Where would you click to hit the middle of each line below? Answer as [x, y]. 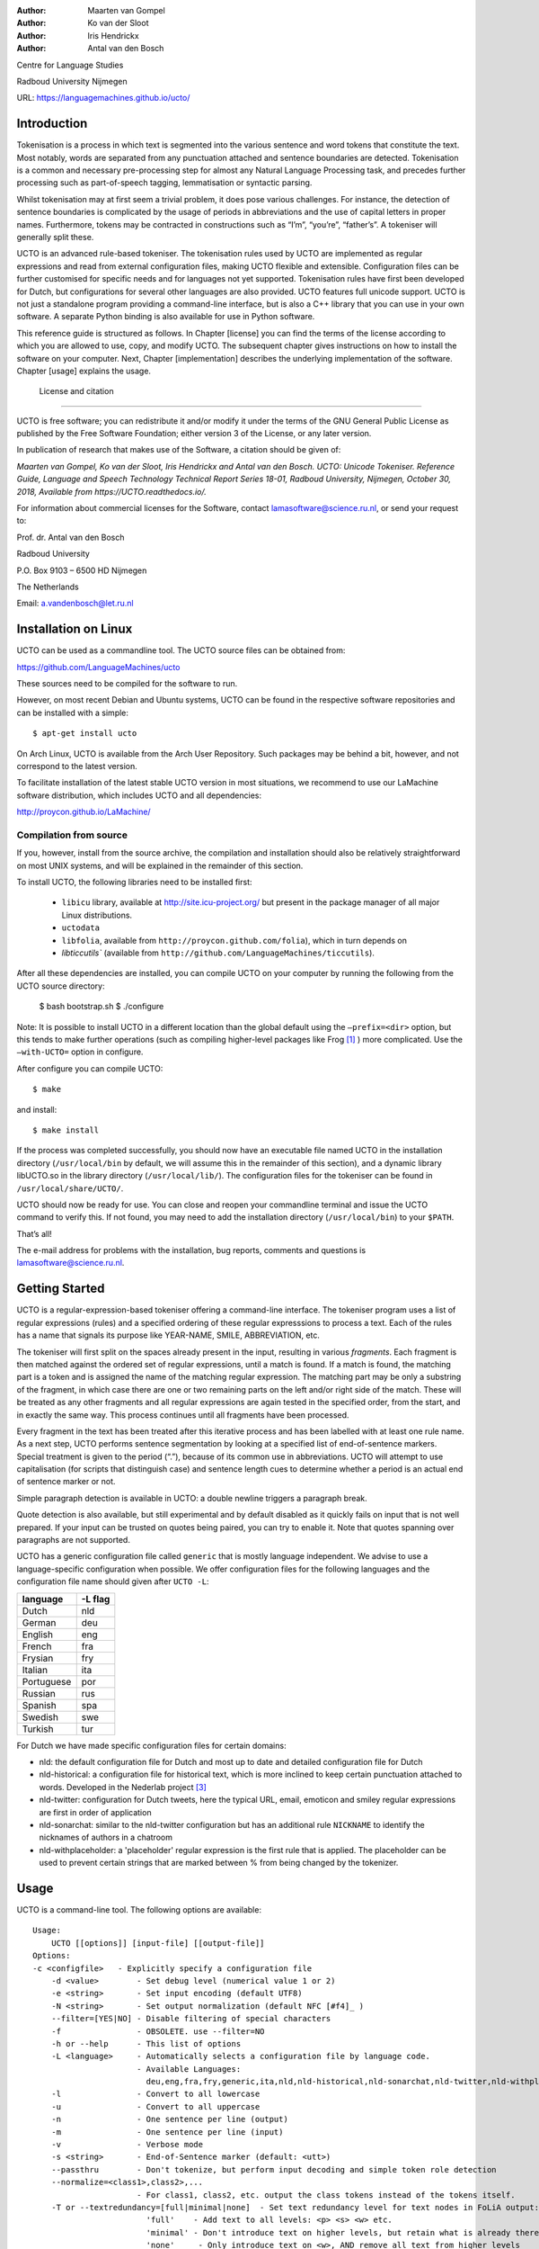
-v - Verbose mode [127, 2145]
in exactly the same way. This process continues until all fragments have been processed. [183, 1415]
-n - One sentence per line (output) [170, 2119]
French [37, 1646]
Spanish [40, 1705]
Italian [35, 1670]
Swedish [40, 1716]
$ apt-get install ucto [85, 734]
